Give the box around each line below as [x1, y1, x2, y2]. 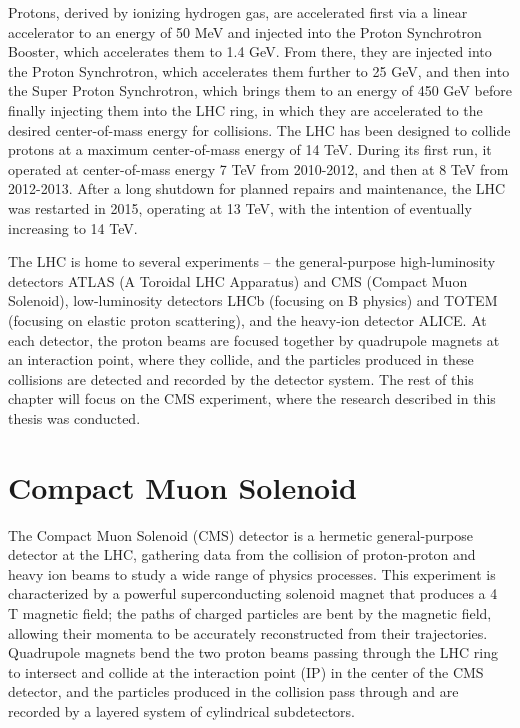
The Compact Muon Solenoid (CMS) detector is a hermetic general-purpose [8, 524, 474, 545]
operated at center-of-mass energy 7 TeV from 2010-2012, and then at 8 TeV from [8, 158, 509, 179]
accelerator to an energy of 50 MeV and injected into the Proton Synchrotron [8, 21, 482, 42]
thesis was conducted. [8, 407, 141, 428]
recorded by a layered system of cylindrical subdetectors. [8, 700, 355, 721]
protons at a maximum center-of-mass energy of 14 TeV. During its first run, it [8, 139, 492, 160]
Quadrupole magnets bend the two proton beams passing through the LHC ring [8, 642, 498, 663]
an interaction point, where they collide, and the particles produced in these [8, 349, 474, 370]
